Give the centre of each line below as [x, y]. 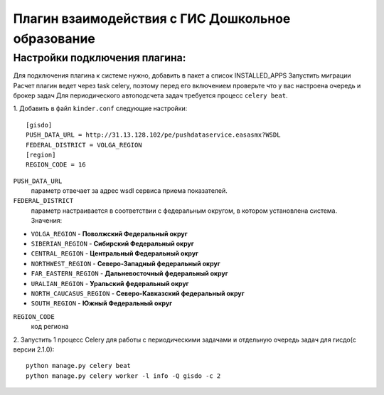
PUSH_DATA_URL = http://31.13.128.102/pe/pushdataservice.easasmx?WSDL [153, 135]
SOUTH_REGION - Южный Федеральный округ [102, 303]
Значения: [47, 221]
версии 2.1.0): [34, 349]
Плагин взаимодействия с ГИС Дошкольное [152, 19]
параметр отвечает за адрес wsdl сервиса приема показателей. [129, 191]
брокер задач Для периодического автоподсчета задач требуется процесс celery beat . [150, 95]
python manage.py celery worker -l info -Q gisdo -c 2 [123, 376]
